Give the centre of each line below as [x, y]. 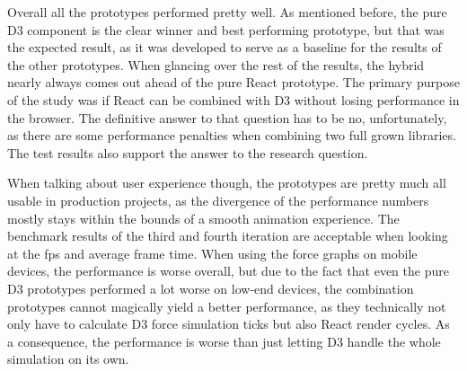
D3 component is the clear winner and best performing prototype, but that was [226, 29]
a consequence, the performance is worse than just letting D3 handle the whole [224, 341]
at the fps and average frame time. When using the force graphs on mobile [212, 253]
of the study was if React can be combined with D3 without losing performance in [233, 99]
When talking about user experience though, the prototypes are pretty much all [227, 183]
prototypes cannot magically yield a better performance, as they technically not [227, 306]
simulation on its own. [68, 359]
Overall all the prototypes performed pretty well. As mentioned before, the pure [227, 12]
